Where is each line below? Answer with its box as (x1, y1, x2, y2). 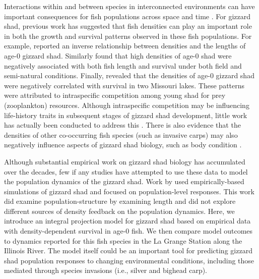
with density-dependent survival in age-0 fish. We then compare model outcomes (4, 226, 253, 236)
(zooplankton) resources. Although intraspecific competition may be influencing (4, 99, 249, 110)
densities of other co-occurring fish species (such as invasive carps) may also (4, 129, 238, 140)
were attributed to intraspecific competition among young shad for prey (4, 90, 226, 100)
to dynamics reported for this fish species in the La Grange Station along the (4, 235, 242, 246)
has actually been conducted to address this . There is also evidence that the (4, 120, 241, 130)
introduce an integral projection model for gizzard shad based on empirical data (4, 215, 251, 226)
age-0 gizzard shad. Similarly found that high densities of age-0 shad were (4, 50, 232, 61)
